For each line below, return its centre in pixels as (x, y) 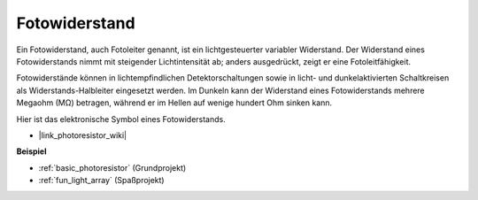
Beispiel (31, 151)
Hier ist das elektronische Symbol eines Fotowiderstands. (121, 119)
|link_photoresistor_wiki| (83, 135)
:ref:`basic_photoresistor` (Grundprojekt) (112, 167)
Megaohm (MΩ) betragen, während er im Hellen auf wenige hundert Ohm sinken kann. (174, 103)
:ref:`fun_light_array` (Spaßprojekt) (101, 181)
